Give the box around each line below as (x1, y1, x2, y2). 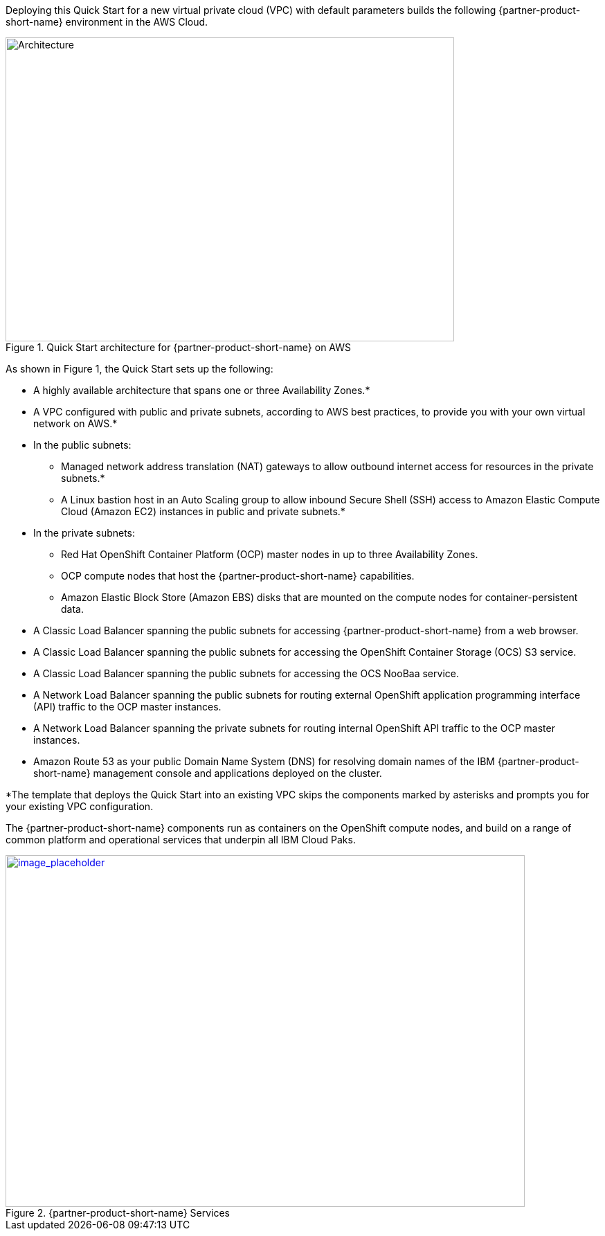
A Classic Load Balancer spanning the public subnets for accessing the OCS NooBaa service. (33, 668, 459, 679)
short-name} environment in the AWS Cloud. (6, 16, 208, 28)
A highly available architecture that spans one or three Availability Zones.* (33, 384, 370, 396)
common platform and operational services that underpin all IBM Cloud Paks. (6, 834, 356, 845)
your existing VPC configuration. (6, 800, 154, 812)
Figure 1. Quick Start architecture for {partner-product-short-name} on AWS (6, 341, 352, 353)
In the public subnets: (33, 439, 132, 451)
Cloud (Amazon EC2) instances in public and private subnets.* (61, 505, 345, 517)
